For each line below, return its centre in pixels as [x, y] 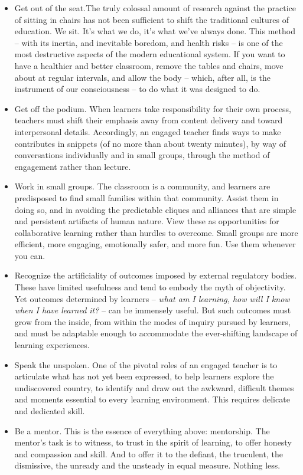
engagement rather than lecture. [73, 166]
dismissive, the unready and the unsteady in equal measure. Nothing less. [147, 465]
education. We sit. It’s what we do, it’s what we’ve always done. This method [155, 31]
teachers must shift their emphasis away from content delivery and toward [149, 120]
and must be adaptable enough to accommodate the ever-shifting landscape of [156, 333]
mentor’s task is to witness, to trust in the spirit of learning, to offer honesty [153, 442]
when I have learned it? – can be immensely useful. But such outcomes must [153, 310]
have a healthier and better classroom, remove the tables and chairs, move [149, 65]
